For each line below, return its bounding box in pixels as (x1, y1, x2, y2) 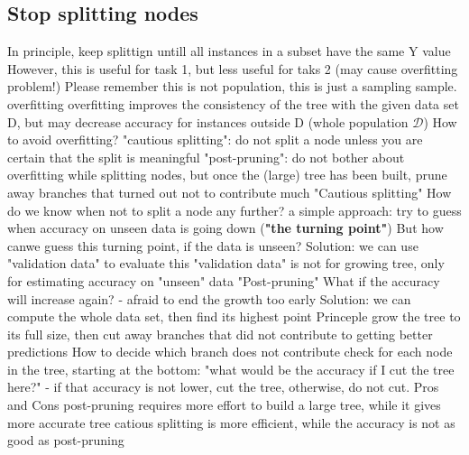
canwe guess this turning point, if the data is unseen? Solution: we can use (7, 236, 418, 255)
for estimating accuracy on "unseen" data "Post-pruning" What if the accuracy (7, 271, 440, 290)
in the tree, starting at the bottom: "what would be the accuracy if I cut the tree (7, 359, 455, 378)
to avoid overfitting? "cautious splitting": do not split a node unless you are (7, 130, 423, 149)
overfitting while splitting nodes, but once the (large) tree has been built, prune (7, 165, 447, 184)
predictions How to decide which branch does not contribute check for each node (7, 342, 453, 361)
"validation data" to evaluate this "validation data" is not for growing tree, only (7, 254, 445, 273)
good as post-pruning (7, 431, 124, 450)
